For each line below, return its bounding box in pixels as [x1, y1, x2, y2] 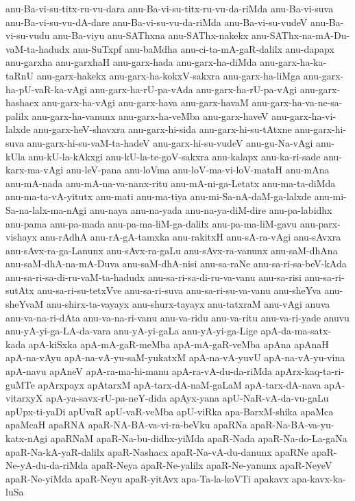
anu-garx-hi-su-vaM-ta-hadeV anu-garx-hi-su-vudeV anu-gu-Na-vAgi [27, 135, 313, 149]
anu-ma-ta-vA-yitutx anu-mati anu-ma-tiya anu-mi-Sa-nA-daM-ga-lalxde [5, 189, 312, 204]
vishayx [5, 230, 37, 244]
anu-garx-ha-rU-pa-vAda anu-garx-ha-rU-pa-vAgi [90, 82, 297, 96]
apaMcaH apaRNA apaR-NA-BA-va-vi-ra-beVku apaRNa [5, 417, 247, 432]
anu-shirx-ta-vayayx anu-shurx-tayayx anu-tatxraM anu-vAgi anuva [46, 297, 330, 311]
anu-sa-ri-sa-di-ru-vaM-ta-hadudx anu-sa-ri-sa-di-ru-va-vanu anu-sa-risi [5, 269, 302, 284]
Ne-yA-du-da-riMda [5, 458, 88, 472]
